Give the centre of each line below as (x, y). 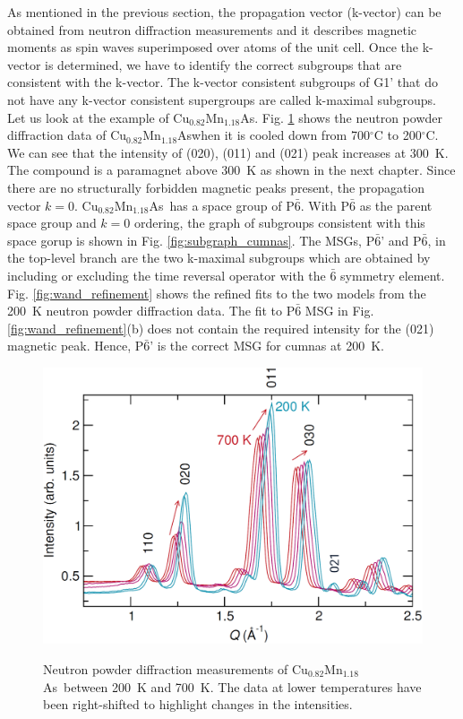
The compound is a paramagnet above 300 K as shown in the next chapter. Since (231, 170)
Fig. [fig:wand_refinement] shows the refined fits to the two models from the (217, 293)
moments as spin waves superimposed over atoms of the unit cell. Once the (213, 47)
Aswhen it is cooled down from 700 (274, 135)
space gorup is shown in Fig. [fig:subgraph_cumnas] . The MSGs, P (191, 240)
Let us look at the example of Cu (99, 117)
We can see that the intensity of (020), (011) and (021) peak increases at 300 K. (228, 152)
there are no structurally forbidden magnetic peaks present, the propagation (216, 187)
